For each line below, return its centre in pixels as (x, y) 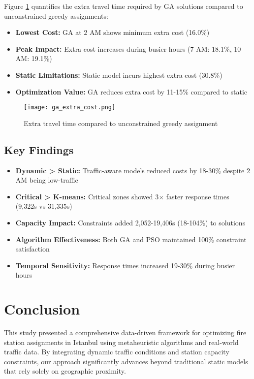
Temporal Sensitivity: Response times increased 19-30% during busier (125, 265)
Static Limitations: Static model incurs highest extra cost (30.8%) (119, 75)
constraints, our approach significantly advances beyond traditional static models (126, 361)
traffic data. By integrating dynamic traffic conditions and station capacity (117, 352)
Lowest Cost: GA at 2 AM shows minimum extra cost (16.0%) (112, 32)
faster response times (198, 196)
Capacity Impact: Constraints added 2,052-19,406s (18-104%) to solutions (130, 222)
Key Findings (39, 149)
